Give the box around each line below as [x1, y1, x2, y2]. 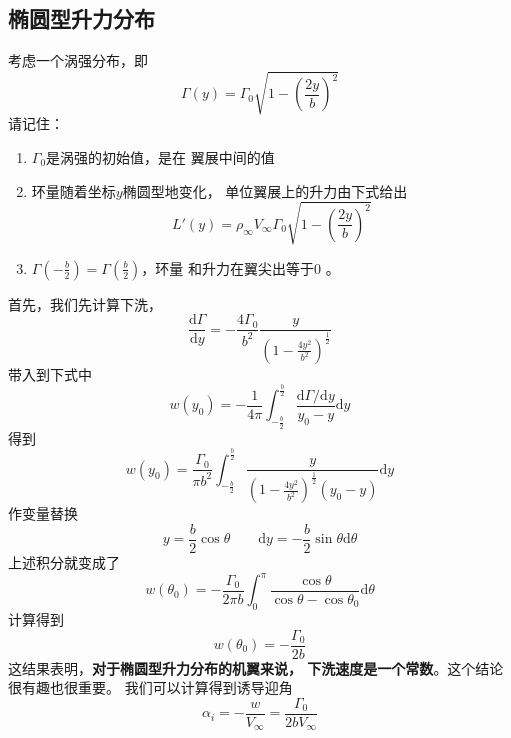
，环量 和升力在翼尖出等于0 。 [141, 257, 340, 278]
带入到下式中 [8, 363, 92, 384]
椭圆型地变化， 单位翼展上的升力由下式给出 [122, 180, 408, 201]
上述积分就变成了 [8, 552, 120, 573]
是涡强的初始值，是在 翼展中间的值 [46, 146, 275, 167]
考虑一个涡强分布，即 [8, 50, 148, 71]
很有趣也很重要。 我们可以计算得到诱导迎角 [8, 677, 293, 698]
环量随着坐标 [31, 180, 116, 201]
